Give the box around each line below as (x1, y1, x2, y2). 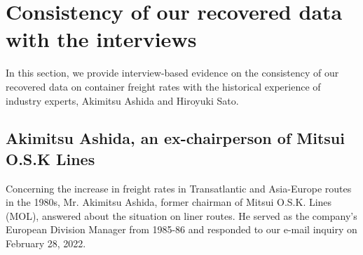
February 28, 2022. (6, 236, 86, 251)
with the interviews (6, 25, 197, 53)
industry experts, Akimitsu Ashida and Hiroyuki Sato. (6, 93, 239, 107)
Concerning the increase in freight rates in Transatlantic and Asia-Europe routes (6, 181, 352, 195)
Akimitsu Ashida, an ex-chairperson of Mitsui (6, 127, 345, 149)
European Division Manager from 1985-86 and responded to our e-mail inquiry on (6, 222, 357, 237)
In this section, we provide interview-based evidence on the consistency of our (6, 65, 339, 80)
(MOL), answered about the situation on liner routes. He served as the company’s (6, 208, 357, 223)
